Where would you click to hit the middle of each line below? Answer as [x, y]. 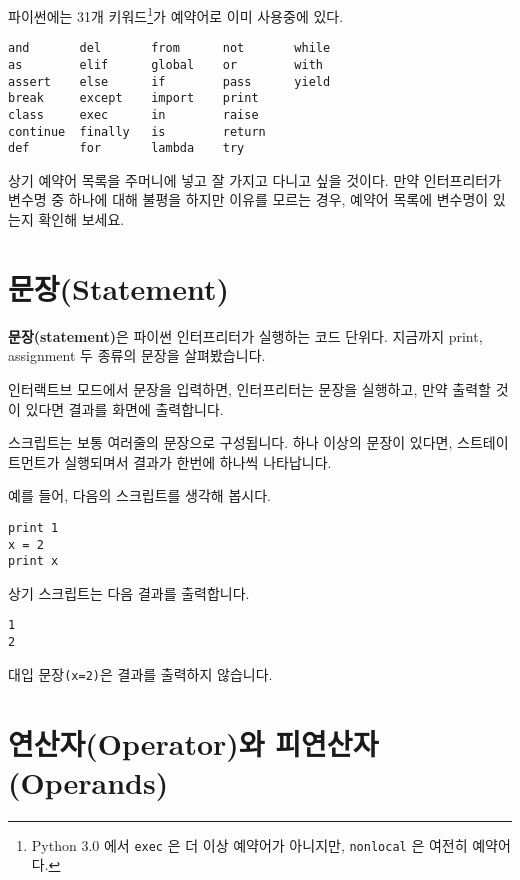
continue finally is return [137, 131]
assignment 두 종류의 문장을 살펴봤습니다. [137, 355]
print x [33, 561]
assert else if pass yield [169, 81]
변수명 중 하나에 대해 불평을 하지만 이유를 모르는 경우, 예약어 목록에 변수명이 [248, 199]
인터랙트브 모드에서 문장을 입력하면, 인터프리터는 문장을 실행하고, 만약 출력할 [249, 388]
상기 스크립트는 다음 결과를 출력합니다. [129, 592]
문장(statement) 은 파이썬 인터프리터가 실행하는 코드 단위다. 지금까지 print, [245, 335]
